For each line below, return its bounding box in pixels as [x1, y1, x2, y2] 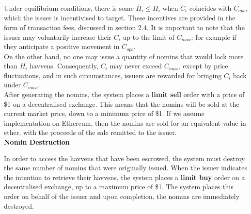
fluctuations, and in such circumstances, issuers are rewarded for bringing [4, 70, 222, 80]
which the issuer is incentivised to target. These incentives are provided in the [4, 13, 235, 23]
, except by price [179, 61, 228, 71]
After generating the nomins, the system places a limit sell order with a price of [4, 89, 245, 99]
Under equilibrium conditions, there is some [4, 3, 134, 13]
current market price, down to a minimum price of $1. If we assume [4, 108, 204, 118]
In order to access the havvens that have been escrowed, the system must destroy [4, 153, 245, 163]
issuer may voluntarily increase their [4, 32, 112, 42]
